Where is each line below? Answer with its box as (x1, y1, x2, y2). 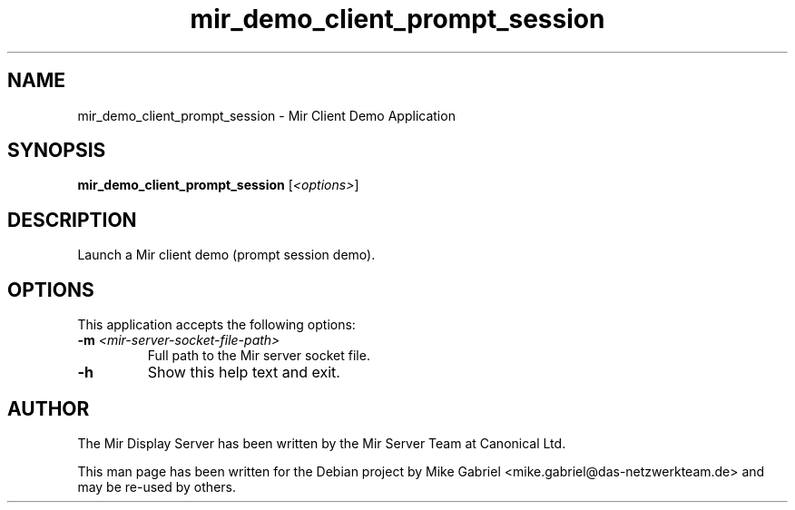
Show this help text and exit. (147, 363, 340, 382)
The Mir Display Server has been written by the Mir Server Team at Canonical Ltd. (77, 435, 566, 451)
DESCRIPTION (7, 208, 137, 231)
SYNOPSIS (7, 139, 106, 162)
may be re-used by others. (77, 478, 236, 495)
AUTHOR (7, 397, 90, 420)
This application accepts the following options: (77, 317, 356, 333)
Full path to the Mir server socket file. (147, 348, 370, 364)
